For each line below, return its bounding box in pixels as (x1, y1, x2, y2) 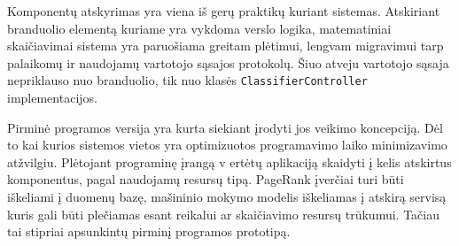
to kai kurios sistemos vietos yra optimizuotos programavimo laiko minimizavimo (7, 135, 447, 154)
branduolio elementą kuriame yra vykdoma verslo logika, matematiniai (7, 19, 392, 37)
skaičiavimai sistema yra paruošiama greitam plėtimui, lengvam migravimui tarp (7, 36, 444, 55)
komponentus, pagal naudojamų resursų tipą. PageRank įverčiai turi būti (7, 170, 404, 188)
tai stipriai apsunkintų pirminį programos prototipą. (7, 222, 291, 241)
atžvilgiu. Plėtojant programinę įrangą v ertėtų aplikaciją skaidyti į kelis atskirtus (7, 152, 452, 171)
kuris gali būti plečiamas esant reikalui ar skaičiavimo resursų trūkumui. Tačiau (7, 204, 440, 223)
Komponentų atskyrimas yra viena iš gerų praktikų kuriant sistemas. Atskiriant (7, 2, 440, 19)
